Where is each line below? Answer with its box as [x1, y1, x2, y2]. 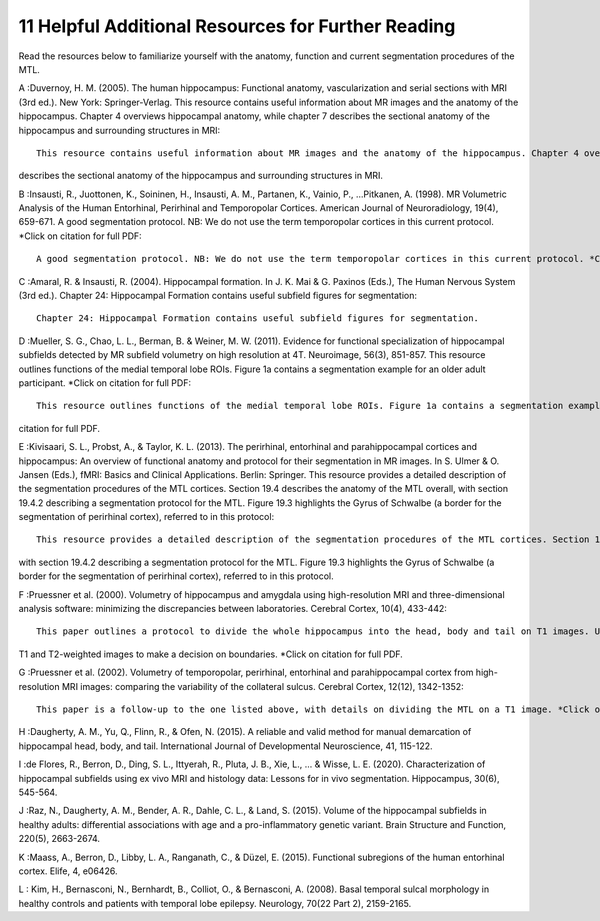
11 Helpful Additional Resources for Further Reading [18, 15, 456, 37]
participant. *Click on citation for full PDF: [18, 376, 192, 389]
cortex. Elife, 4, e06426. [18, 865, 118, 877]
